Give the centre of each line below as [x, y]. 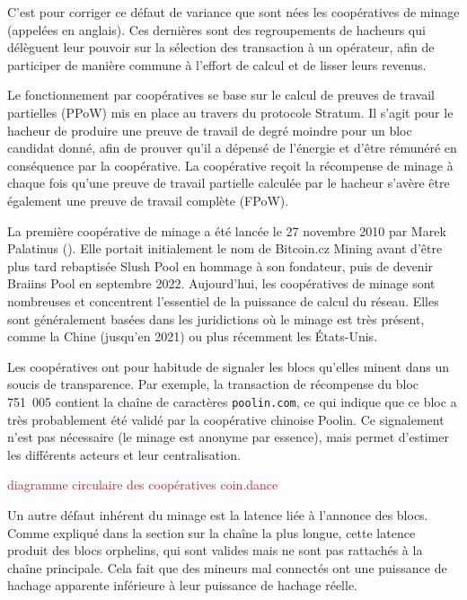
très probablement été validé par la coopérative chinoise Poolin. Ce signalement [226, 419]
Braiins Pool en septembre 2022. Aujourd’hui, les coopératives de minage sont [221, 283]
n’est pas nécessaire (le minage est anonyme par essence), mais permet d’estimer [228, 437]
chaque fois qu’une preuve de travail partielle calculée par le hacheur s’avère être [229, 183]
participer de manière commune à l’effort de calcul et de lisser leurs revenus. [217, 64]
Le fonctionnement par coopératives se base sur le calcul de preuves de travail [221, 95]
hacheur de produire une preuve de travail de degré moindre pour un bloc [210, 130]
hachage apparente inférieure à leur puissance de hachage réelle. [182, 585]
